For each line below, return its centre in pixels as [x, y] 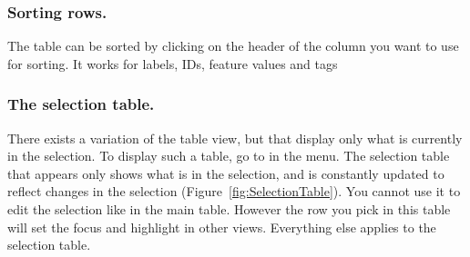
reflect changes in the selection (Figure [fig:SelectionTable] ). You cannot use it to [234, 191]
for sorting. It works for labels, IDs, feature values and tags [173, 63]
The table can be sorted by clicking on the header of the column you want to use [233, 46]
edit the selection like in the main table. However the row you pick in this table [229, 209]
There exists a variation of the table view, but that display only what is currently [235, 138]
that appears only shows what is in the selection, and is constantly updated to [226, 173]
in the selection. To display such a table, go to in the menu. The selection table [229, 156]
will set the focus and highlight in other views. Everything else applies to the [222, 227]
